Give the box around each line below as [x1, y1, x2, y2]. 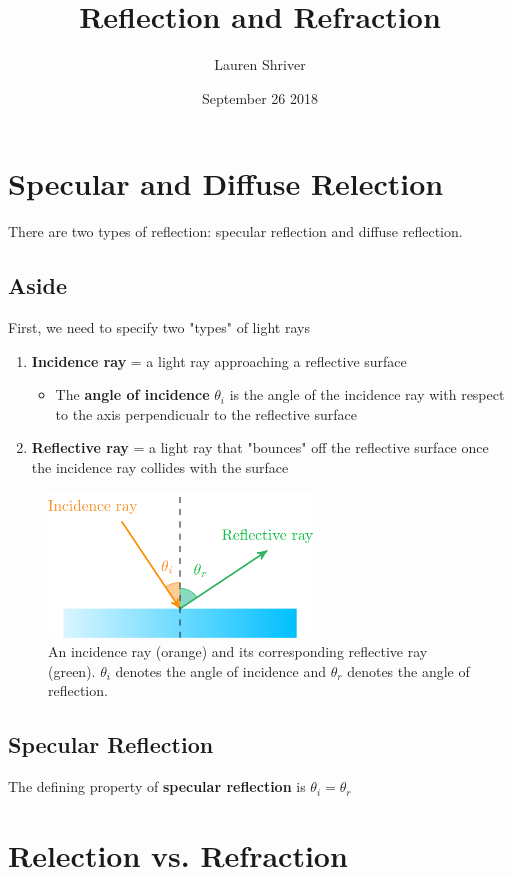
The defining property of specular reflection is [8, 776, 306, 797]
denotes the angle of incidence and [115, 660, 327, 681]
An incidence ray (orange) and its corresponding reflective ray [48, 641, 428, 662]
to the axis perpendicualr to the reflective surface [55, 403, 357, 424]
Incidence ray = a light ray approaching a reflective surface [31, 350, 407, 371]
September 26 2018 [202, 87, 318, 108]
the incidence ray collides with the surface [31, 457, 289, 478]
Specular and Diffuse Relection [8, 163, 444, 204]
